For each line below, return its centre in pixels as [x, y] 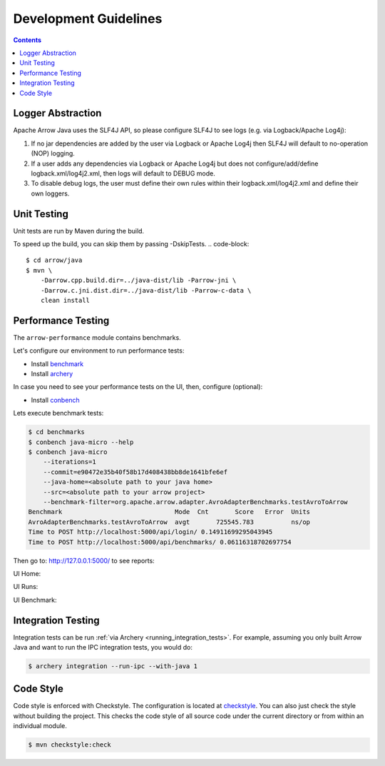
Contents [27, 40]
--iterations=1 [70, 462]
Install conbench [55, 400]
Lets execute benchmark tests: [58, 413]
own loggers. [50, 193]
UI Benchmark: [35, 600]
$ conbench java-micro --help [81, 442]
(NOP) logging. [53, 153]
